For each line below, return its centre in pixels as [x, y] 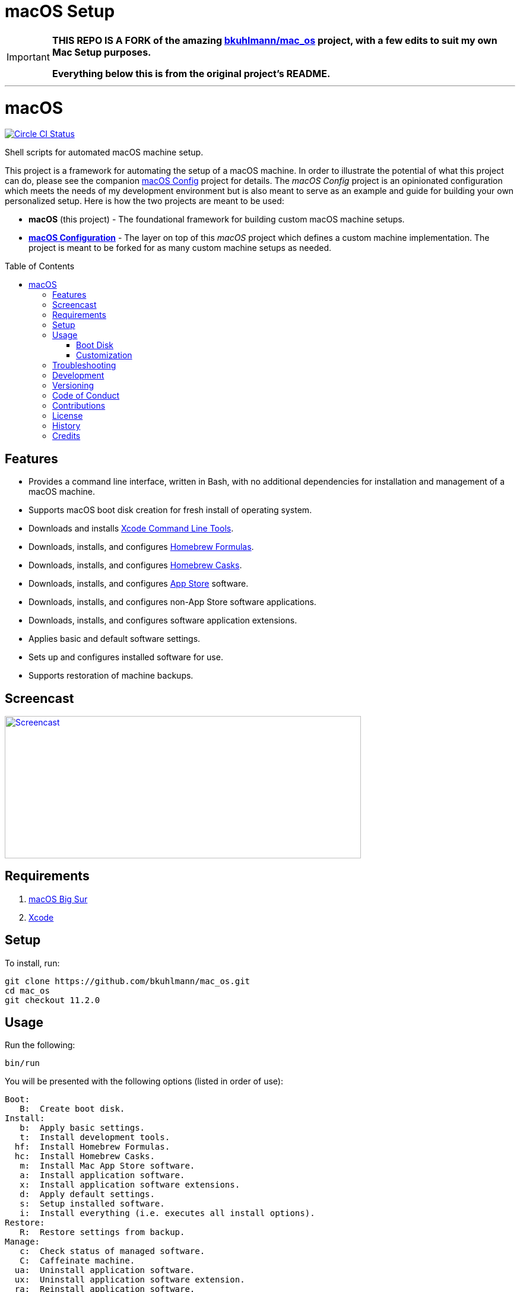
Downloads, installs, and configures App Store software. [139, 584]
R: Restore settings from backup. [102, 1232]
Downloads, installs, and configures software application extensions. [163, 620]
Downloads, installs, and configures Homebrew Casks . [135, 565]
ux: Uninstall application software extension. [130, 1280]
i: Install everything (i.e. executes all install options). [167, 1213]
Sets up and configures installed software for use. [126, 657]
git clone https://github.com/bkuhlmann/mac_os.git [128, 981]
